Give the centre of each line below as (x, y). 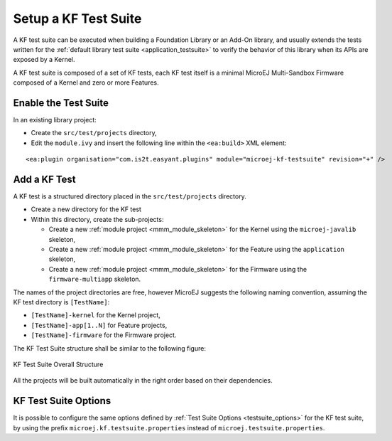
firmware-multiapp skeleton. (95, 279)
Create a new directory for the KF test (86, 209)
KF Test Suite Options (62, 401)
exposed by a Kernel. (44, 60)
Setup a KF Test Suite (77, 18)
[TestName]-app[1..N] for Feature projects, (99, 325)
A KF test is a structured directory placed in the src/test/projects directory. (130, 196)
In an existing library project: (55, 120)
